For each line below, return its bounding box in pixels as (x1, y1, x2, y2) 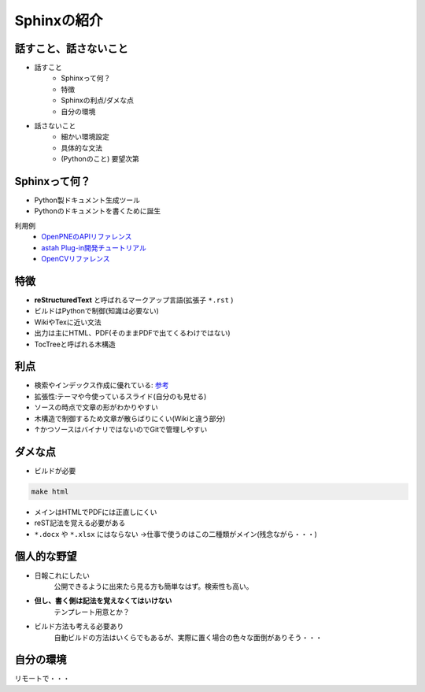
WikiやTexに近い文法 (34, 317, 102, 327)
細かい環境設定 (61, 132, 109, 142)
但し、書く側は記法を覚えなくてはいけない (34, 596, 172, 605)
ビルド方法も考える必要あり (34, 622, 124, 631)
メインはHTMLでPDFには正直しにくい (34, 507, 157, 516)
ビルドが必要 (34, 465, 76, 476)
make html (31, 487, 69, 496)
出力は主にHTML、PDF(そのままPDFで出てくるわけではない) (34, 328, 231, 338)
